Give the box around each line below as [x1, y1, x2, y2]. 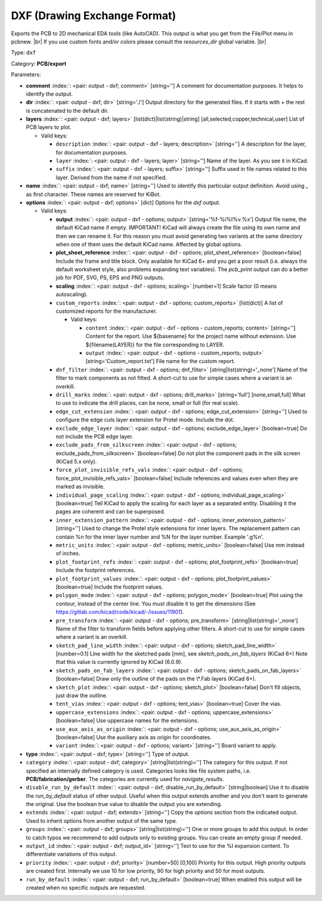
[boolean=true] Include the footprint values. [55, 583, 163, 591]
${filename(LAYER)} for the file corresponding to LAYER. [85, 341, 225, 348]
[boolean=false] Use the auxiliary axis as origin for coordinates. [55, 733, 212, 740]
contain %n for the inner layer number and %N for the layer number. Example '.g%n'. [55, 533, 264, 540]
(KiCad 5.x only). [55, 458, 97, 465]
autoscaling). [55, 291, 88, 298]
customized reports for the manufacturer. [55, 307, 157, 315]
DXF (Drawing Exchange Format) [11, 9, 176, 22]
